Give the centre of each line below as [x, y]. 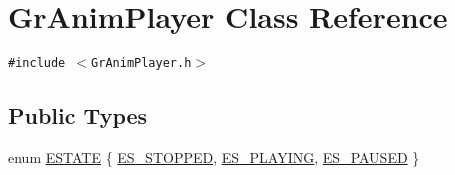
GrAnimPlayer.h [141, 63]
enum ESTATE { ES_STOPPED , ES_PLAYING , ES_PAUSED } [214, 156]
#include [37, 63]
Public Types [78, 115]
